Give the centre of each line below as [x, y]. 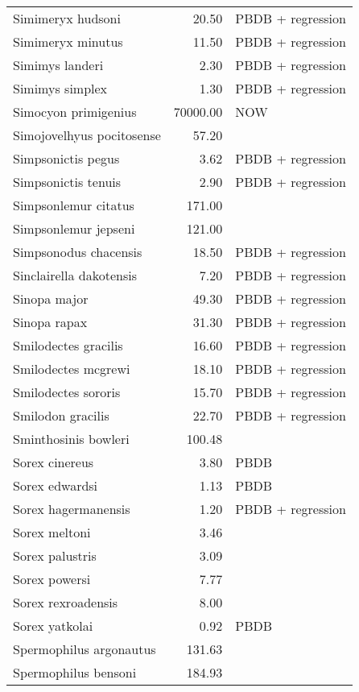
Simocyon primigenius [75, 112]
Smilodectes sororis [67, 392]
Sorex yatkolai [53, 626]
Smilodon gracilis [61, 415]
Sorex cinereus [54, 462]
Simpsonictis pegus [66, 158]
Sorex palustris [55, 555]
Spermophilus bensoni [75, 672]
